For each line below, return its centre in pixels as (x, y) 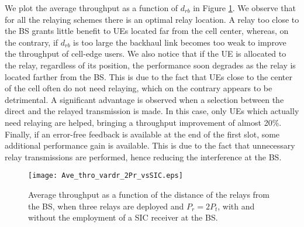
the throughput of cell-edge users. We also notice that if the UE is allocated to (146, 54)
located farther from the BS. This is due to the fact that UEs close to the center (148, 76)
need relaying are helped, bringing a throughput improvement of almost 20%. (143, 122)
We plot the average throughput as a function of (91, 8)
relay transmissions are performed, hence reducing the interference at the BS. (143, 157)
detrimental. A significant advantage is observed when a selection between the (144, 99)
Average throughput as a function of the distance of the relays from (149, 194)
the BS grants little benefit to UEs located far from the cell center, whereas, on (147, 31)
